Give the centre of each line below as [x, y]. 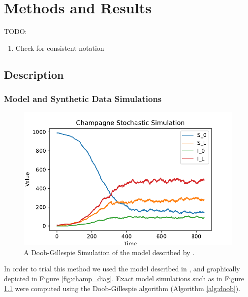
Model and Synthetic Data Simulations [83, 99]
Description [34, 74]
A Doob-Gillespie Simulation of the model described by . [109, 252]
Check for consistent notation [60, 48]
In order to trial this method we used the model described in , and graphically [122, 269]
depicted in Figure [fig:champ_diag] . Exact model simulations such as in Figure [124, 278]
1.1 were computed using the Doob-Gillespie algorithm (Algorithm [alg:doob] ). [122, 288]
